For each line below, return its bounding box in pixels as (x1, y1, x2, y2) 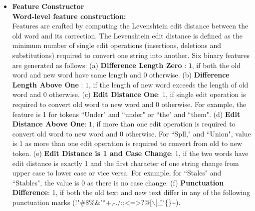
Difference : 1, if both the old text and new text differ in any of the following (12, 187, 251, 197)
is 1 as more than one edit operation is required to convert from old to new (12, 138, 242, 148)
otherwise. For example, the (161, 98, 247, 109)
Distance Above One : (12, 118, 87, 129)
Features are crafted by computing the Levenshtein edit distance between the (12, 20, 249, 31)
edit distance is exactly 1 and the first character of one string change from (12, 157, 239, 168)
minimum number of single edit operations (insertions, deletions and (12, 40, 221, 50)
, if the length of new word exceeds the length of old (89, 79, 249, 89)
